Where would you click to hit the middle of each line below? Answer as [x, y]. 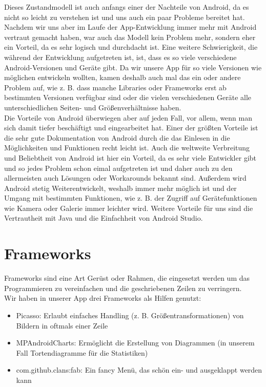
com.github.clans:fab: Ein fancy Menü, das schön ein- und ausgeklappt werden [139, 370]
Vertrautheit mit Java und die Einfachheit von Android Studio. [104, 218]
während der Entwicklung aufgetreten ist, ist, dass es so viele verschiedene [120, 57]
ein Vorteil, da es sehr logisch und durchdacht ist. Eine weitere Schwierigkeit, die [131, 47]
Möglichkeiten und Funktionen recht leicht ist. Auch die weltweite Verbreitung [127, 148]
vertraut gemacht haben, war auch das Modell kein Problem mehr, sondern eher [130, 37]
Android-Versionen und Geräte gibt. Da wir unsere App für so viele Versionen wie [133, 67]
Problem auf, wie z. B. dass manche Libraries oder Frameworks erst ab [115, 87]
